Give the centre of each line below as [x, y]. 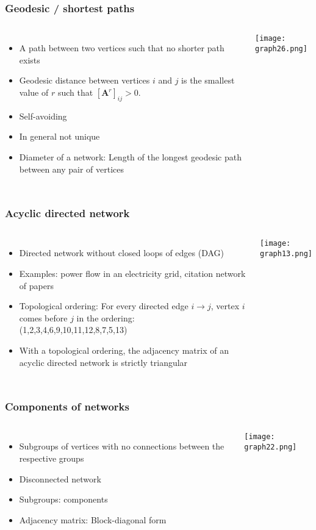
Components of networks [67, 406]
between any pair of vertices [72, 169]
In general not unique [59, 136]
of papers [36, 285]
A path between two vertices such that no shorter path [122, 48]
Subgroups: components [63, 499]
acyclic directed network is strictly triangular [103, 362]
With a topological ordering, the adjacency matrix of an [124, 350]
